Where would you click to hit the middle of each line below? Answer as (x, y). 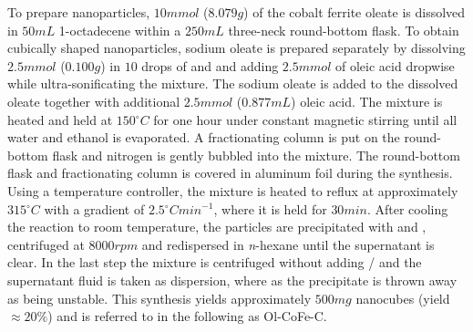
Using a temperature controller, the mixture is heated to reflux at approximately (233, 190)
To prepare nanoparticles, (79, 12)
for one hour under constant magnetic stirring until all (305, 119)
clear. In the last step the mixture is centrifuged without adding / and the (215, 262)
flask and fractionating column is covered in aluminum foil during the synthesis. (230, 173)
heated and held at (60, 119)
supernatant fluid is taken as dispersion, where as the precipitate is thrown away (232, 280)
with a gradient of (94, 208)
